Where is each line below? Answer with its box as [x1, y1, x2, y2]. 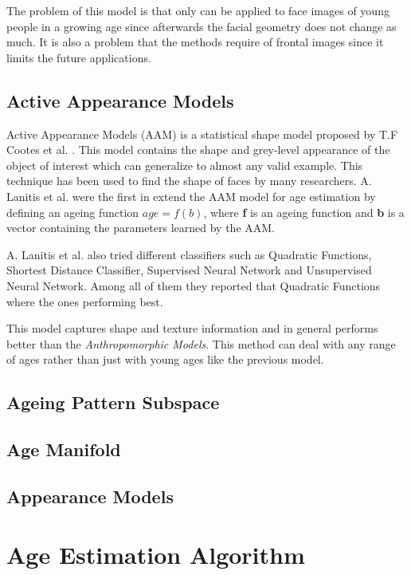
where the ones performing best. [6, 293, 163, 309]
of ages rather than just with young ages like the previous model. [6, 351, 324, 368]
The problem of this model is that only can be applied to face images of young [6, 2, 389, 18]
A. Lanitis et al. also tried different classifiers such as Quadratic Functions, [6, 246, 372, 262]
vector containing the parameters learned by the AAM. [6, 219, 276, 236]
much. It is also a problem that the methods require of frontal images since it [6, 33, 384, 50]
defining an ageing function [6, 203, 139, 220]
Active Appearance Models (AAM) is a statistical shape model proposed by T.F [6, 125, 398, 142]
